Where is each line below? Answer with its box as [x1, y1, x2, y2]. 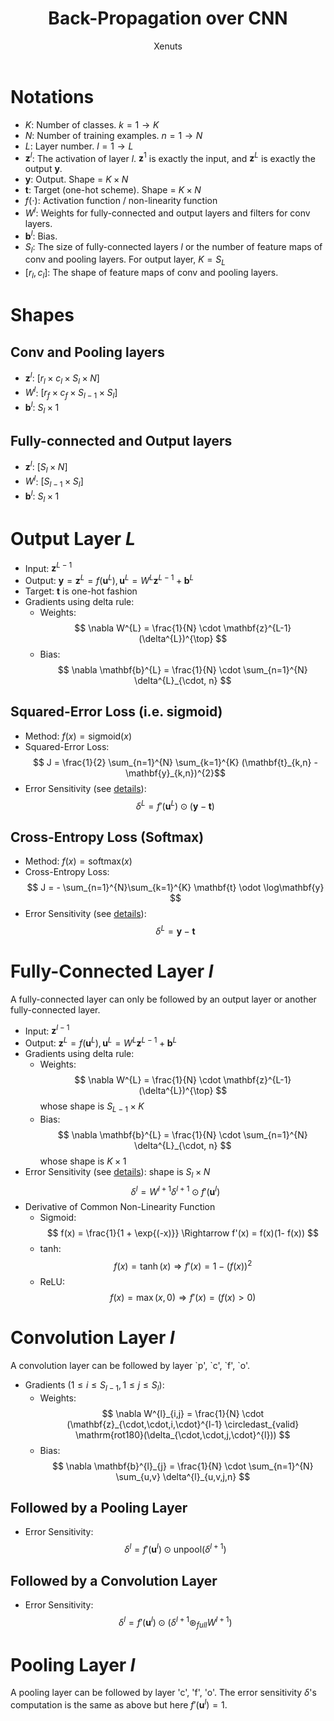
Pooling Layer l [10, 1653, 136, 1676]
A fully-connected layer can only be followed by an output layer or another [10, 993, 317, 1005]
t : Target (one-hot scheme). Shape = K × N [24, 184, 202, 196]
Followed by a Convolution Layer [10, 1572, 218, 1589]
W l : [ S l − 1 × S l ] [24, 473, 84, 490]
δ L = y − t [155, 923, 196, 937]
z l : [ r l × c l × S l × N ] [24, 370, 100, 386]
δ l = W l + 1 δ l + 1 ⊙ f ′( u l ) [130, 1183, 221, 1197]
